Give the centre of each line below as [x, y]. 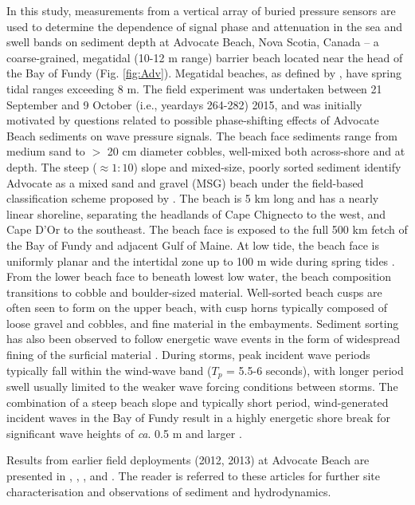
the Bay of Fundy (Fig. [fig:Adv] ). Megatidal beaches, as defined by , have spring [204, 73]
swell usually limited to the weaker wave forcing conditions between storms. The [202, 387]
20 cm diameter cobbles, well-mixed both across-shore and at [256, 151]
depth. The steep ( [52, 166]
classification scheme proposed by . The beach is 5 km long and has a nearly [193, 198]
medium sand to [46, 151]
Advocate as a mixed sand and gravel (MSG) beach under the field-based [185, 182]
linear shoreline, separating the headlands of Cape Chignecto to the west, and [196, 213]
